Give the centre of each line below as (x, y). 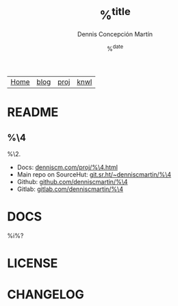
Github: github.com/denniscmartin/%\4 (72, 181)
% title (115, 14)
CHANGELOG (46, 295)
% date (115, 48)
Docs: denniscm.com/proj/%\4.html (67, 167)
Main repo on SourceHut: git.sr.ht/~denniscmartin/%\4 (94, 174)
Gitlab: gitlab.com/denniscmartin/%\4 (70, 189)
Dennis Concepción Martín (115, 34)
